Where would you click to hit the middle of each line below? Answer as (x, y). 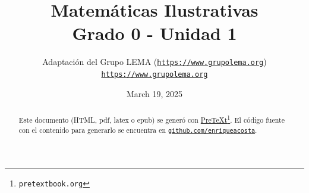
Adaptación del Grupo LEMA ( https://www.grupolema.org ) (154, 62)
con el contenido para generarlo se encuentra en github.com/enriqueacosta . (138, 130)
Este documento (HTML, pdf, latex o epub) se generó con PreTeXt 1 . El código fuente (152, 119)
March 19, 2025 (154, 93)
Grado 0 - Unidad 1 (154, 33)
